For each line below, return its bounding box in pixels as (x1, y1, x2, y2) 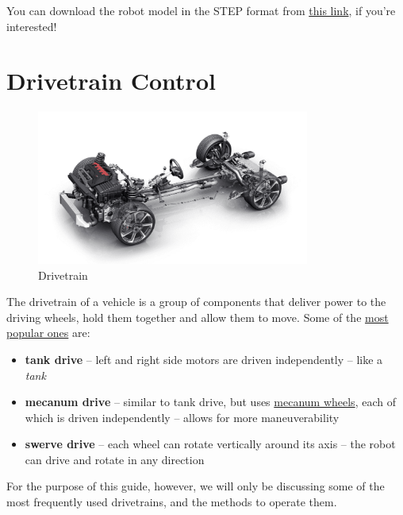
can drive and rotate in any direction (25, 451, 205, 467)
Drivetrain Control (6, 64, 216, 97)
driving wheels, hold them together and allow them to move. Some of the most (6, 308, 389, 325)
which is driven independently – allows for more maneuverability (25, 409, 340, 425)
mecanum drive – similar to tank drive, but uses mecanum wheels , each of (25, 393, 396, 410)
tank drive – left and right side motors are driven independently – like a (25, 350, 383, 367)
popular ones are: (6, 324, 90, 341)
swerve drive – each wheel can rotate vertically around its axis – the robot (25, 436, 396, 452)
